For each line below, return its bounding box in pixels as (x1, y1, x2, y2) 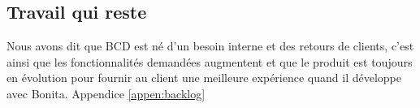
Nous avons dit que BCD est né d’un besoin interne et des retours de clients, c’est (6, 37, 414, 54)
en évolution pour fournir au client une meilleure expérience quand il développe (6, 69, 401, 86)
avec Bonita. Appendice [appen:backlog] (6, 84, 206, 102)
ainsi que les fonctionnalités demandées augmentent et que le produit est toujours (6, 53, 413, 70)
